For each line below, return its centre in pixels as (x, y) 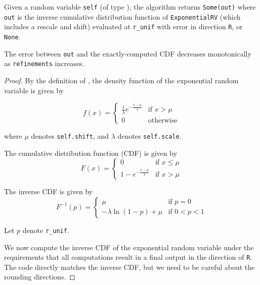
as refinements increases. (44, 63)
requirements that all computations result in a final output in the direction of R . (128, 257)
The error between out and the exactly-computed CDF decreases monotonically (128, 53)
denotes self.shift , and (70, 136)
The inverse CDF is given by (49, 191)
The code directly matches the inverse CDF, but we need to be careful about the (129, 267)
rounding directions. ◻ (40, 277)
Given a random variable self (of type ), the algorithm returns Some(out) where (130, 7)
